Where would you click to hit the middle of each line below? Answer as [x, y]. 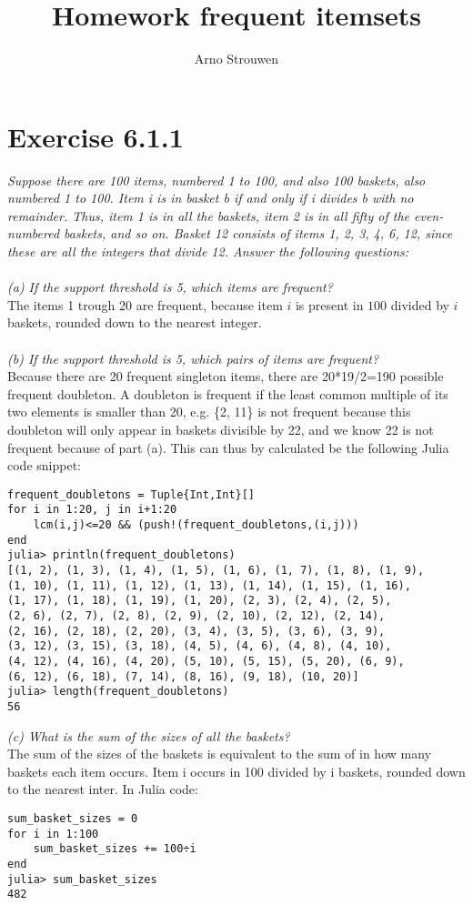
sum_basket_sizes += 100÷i [115, 849]
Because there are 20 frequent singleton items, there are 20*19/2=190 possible [226, 376]
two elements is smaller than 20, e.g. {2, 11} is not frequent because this [209, 412]
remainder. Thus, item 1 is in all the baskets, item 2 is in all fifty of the [208, 215]
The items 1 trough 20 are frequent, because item [145, 304]
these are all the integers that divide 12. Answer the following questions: [208, 251]
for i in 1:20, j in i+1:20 [92, 510]
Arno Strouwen [236, 59]
